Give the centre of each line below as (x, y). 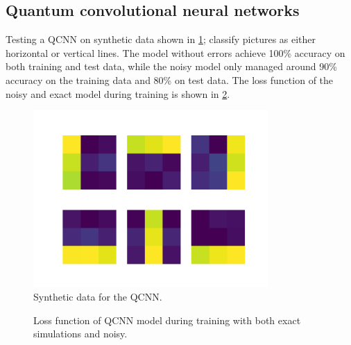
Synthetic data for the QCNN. (98, 297)
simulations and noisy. (80, 334)
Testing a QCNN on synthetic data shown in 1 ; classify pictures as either (161, 39)
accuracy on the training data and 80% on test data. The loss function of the (170, 79)
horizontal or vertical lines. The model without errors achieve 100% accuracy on (175, 52)
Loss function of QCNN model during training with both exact (167, 320)
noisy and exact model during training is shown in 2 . (118, 93)
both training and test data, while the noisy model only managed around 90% (171, 66)
